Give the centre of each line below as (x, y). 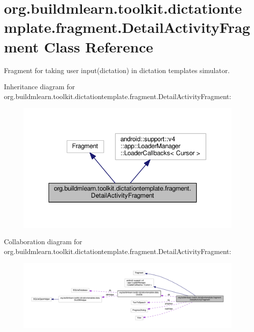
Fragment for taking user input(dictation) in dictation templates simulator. (117, 70)
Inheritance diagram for (39, 87)
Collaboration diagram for (43, 242)
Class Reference (99, 46)
